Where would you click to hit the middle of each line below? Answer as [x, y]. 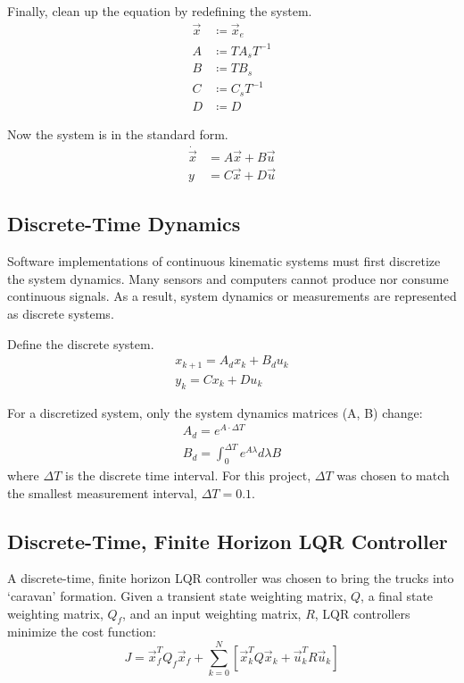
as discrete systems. [61, 314]
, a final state [397, 596]
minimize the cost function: [82, 632]
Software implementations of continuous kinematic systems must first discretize [224, 261]
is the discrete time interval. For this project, [188, 475]
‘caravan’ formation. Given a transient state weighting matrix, [177, 596]
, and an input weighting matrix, [212, 613]
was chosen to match [393, 475]
